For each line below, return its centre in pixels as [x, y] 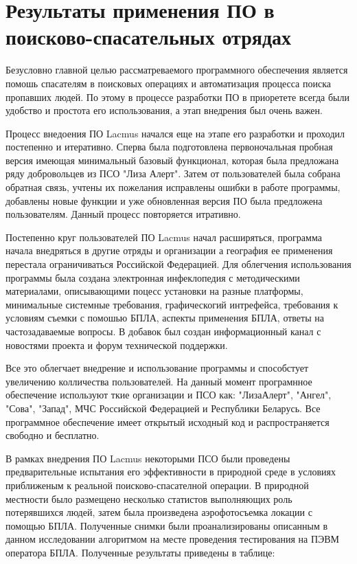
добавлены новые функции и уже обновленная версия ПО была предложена [164, 200]
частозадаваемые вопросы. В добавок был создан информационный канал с [163, 331]
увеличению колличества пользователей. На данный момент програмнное [159, 381]
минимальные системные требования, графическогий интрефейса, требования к [172, 304]
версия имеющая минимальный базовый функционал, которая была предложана [172, 160]
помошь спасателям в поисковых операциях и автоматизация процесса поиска [168, 83]
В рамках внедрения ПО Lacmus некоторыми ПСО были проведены [148, 458]
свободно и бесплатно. [53, 435]
